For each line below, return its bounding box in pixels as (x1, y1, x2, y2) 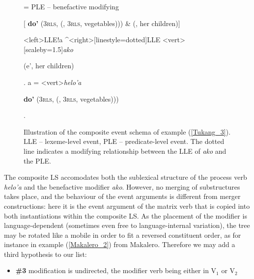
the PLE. (24, 155, 51, 166)
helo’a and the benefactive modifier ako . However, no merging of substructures (4, 181, 240, 192)
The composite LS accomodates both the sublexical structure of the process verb (4, 172, 247, 182)
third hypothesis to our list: (4, 249, 87, 259)
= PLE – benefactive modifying (24, 1, 119, 11)
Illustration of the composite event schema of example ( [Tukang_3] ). (24, 126, 231, 137)
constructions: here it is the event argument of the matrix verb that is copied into (4, 200, 250, 211)
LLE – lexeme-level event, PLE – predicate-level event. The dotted (24, 136, 225, 146)
